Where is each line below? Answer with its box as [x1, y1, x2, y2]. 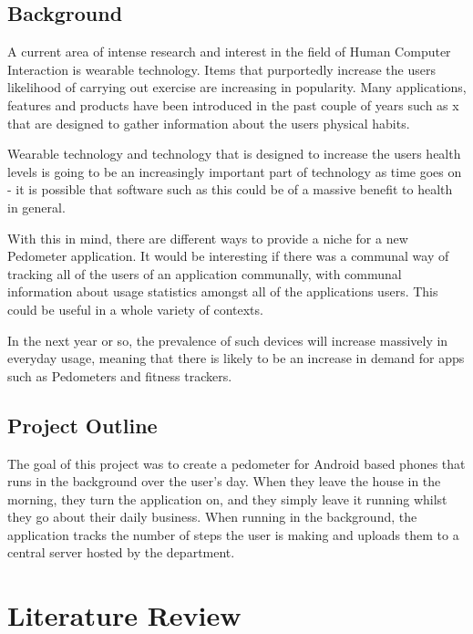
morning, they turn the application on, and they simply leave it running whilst [7, 489, 447, 508]
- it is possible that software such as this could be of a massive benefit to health [7, 180, 453, 199]
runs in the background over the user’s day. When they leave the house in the [7, 472, 441, 491]
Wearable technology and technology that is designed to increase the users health [7, 144, 461, 163]
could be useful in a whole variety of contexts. [7, 299, 263, 318]
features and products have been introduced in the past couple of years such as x [7, 95, 459, 114]
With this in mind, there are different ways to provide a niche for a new [7, 228, 408, 247]
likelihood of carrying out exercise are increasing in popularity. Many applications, [7, 78, 467, 97]
